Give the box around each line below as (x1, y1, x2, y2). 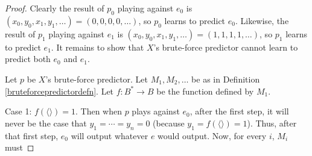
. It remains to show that (51, 40, 144, 53)
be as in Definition (191, 72, 260, 85)
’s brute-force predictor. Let (45, 72, 148, 85)
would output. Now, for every (158, 129, 267, 142)
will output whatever (71, 129, 148, 142)
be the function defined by (156, 84, 254, 97)
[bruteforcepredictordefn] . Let (5, 84, 114, 97)
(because (153, 116, 185, 129)
